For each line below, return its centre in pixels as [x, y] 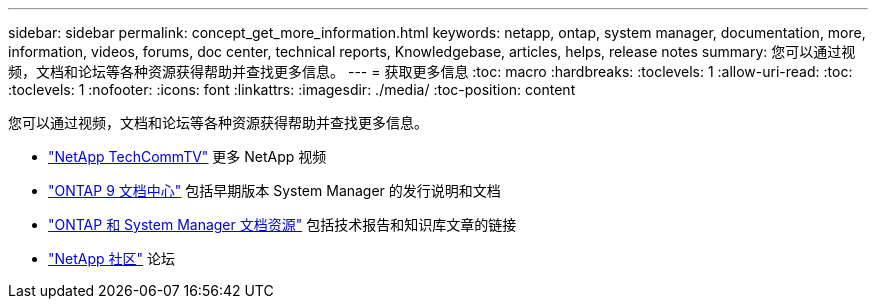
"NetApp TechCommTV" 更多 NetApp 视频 [187, 156]
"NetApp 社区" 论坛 [112, 258]
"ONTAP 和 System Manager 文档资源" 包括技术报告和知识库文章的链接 [282, 224]
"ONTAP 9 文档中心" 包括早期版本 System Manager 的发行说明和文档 [274, 190]
